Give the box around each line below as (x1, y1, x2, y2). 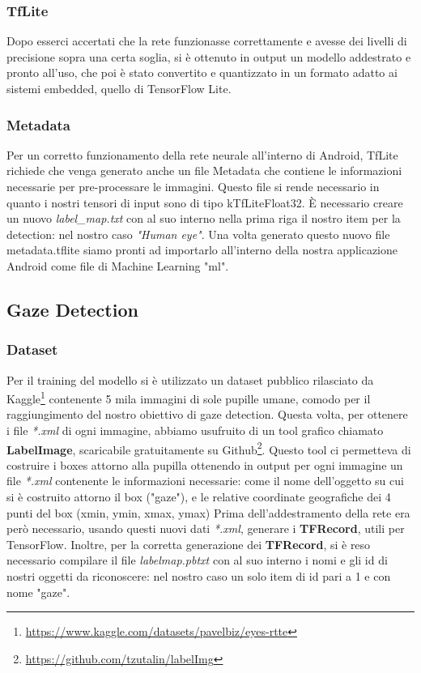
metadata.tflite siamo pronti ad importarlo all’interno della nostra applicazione (6, 241, 398, 258)
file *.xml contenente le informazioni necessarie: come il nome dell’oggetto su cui (6, 472, 404, 489)
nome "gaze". (6, 583, 70, 600)
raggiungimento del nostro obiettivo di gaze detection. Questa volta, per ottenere (6, 406, 408, 423)
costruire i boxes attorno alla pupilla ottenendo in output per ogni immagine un (6, 456, 403, 473)
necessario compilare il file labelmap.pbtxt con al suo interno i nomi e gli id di (6, 552, 388, 569)
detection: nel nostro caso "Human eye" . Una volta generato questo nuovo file (6, 225, 390, 242)
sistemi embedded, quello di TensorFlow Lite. (6, 80, 232, 96)
